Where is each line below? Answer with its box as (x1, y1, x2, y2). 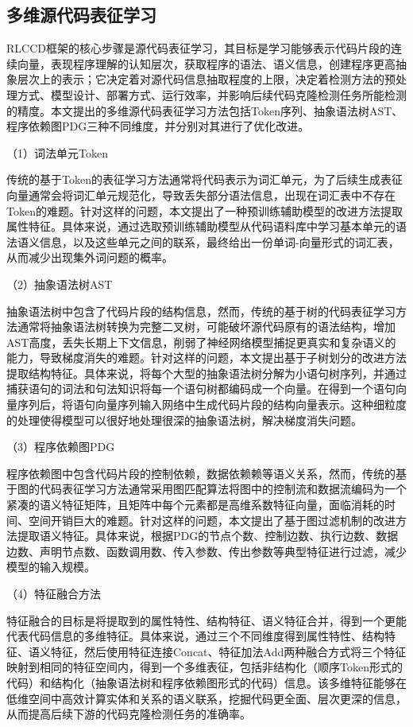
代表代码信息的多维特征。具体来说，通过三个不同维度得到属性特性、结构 (6, 628, 384, 644)
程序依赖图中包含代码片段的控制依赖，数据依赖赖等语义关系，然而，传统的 (6, 465, 396, 481)
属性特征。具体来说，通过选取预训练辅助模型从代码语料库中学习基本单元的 (6, 218, 396, 235)
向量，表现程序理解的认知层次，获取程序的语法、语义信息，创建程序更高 (17, 55, 396, 72)
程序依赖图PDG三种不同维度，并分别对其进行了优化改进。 (6, 118, 310, 134)
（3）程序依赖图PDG (6, 438, 115, 455)
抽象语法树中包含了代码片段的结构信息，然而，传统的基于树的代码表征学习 (6, 302, 396, 319)
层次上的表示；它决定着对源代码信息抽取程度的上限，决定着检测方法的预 (17, 71, 396, 87)
